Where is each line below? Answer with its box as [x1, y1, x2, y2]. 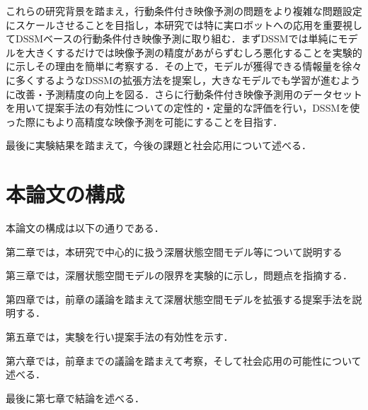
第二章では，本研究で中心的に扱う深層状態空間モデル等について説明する [6, 244, 343, 259]
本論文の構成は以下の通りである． [6, 221, 164, 235]
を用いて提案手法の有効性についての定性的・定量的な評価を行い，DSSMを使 [6, 100, 360, 115]
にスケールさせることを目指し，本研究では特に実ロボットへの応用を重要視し [6, 17, 362, 32]
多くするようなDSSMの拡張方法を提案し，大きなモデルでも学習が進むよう [15, 72, 361, 87]
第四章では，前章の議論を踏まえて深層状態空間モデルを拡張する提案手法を [6, 291, 352, 306]
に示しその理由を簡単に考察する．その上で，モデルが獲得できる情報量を [6, 59, 343, 74]
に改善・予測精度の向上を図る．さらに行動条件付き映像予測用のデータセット [6, 86, 362, 101]
